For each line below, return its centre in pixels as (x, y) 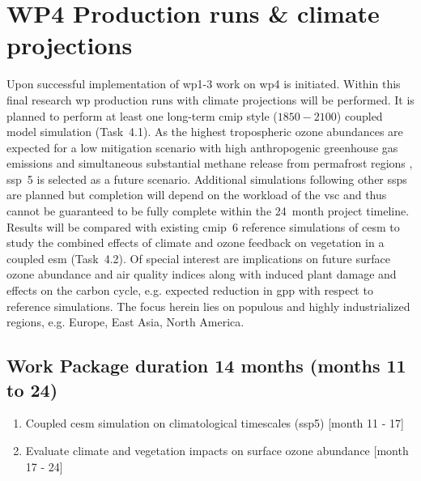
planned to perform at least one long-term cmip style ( (142, 115)
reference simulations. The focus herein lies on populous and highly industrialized (208, 306)
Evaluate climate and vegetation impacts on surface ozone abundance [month (217, 450)
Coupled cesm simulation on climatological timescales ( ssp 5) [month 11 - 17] (215, 423)
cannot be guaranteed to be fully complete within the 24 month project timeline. (208, 211)
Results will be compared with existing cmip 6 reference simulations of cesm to (203, 226)
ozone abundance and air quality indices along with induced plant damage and (202, 274)
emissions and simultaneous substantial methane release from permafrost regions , (210, 163)
